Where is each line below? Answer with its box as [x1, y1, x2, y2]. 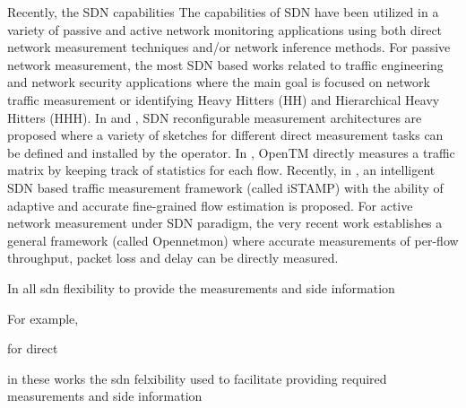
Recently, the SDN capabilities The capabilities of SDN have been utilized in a [7, 3, 439, 21]
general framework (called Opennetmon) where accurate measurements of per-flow [7, 230, 459, 249]
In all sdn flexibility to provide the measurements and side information [7, 278, 395, 297]
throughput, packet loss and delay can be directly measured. [7, 248, 339, 267]
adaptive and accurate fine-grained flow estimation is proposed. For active [7, 195, 413, 214]
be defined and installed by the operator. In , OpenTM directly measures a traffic [7, 143, 455, 161]
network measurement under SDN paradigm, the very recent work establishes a [7, 213, 443, 232]
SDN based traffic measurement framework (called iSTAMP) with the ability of [7, 178, 444, 196]
